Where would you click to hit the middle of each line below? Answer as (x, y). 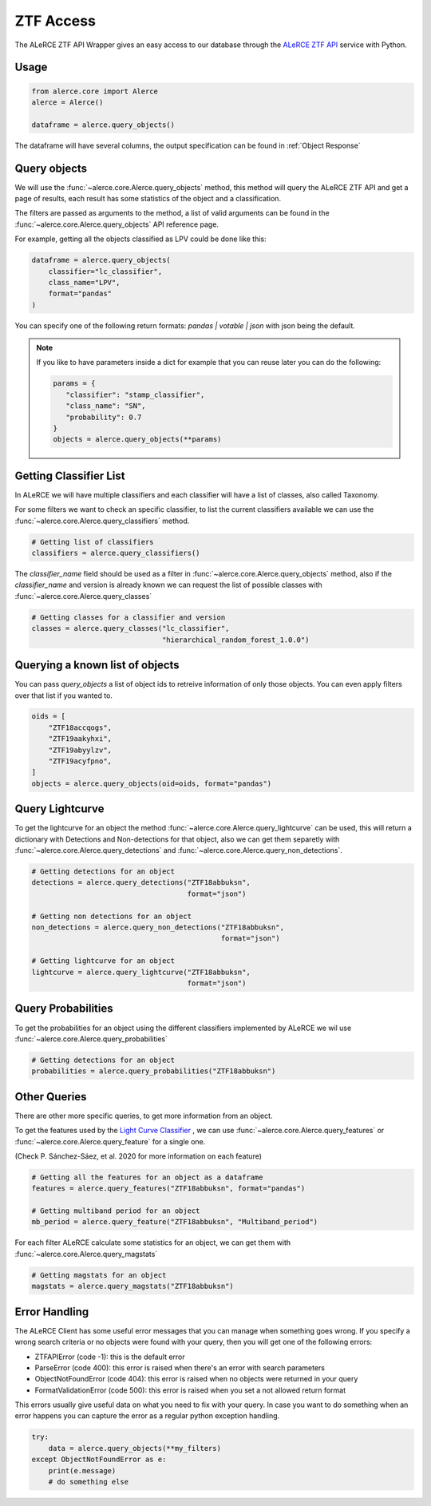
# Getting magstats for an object (99, 1275)
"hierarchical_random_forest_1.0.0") (235, 640)
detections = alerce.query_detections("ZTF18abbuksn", (141, 883)
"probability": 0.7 (103, 417)
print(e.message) (82, 1470)
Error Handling (52, 1312)
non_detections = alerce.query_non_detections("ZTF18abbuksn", (158, 927)
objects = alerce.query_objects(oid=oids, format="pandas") (152, 783)
